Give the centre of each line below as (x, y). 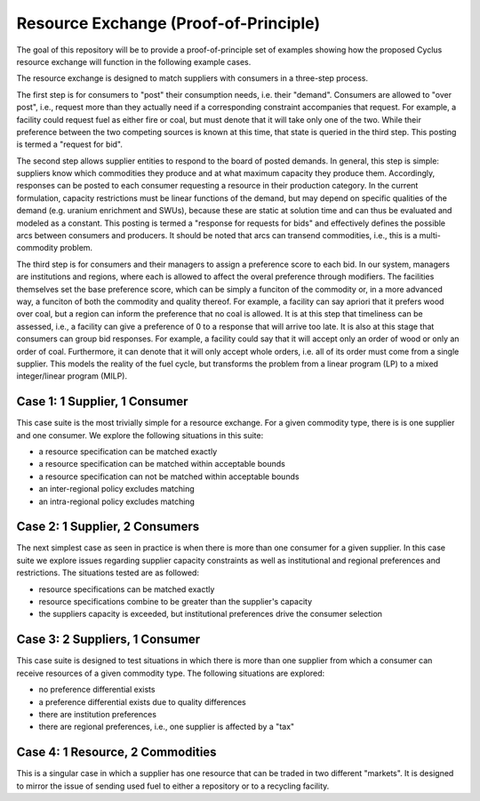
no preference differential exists (97, 690)
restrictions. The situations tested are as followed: (108, 573)
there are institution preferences (98, 714)
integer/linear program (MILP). (72, 376)
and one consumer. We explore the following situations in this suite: (140, 435)
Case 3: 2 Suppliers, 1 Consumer (108, 640)
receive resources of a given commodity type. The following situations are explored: (171, 673)
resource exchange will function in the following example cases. (134, 61)
